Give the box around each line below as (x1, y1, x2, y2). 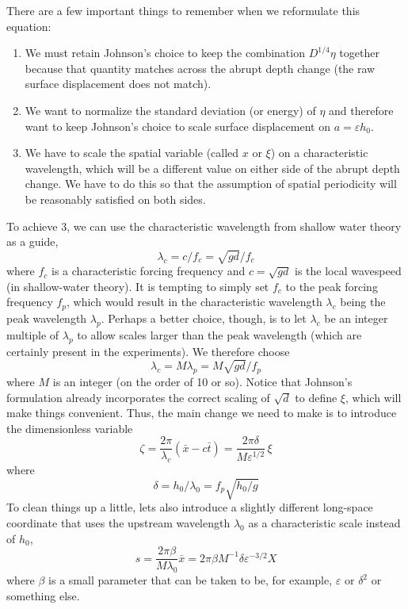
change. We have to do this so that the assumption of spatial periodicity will (25, 175, 397, 192)
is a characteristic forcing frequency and (51, 262, 246, 279)
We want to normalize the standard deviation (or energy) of (25, 101, 316, 118)
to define (295, 389, 337, 405)
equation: (6, 17, 51, 34)
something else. (6, 587, 80, 603)
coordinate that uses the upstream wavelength (6, 515, 231, 531)
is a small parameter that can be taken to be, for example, (48, 572, 333, 588)
